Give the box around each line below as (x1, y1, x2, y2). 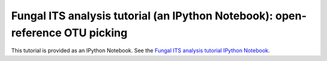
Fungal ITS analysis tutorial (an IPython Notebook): (11, 9, 274, 22)
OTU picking (64, 26, 128, 39)
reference (11, 26, 62, 39)
